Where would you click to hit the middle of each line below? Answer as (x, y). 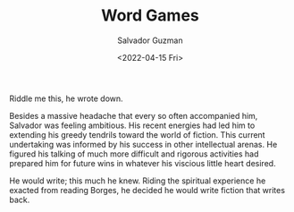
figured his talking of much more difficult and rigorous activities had (134, 154)
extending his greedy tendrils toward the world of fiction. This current (137, 134)
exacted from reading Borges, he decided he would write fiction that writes (147, 190)
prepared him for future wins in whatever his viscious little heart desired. (143, 163)
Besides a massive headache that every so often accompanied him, (134, 115)
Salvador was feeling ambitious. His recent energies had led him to (132, 125)
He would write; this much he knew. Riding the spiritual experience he (138, 181)
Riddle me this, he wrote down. (66, 98)
